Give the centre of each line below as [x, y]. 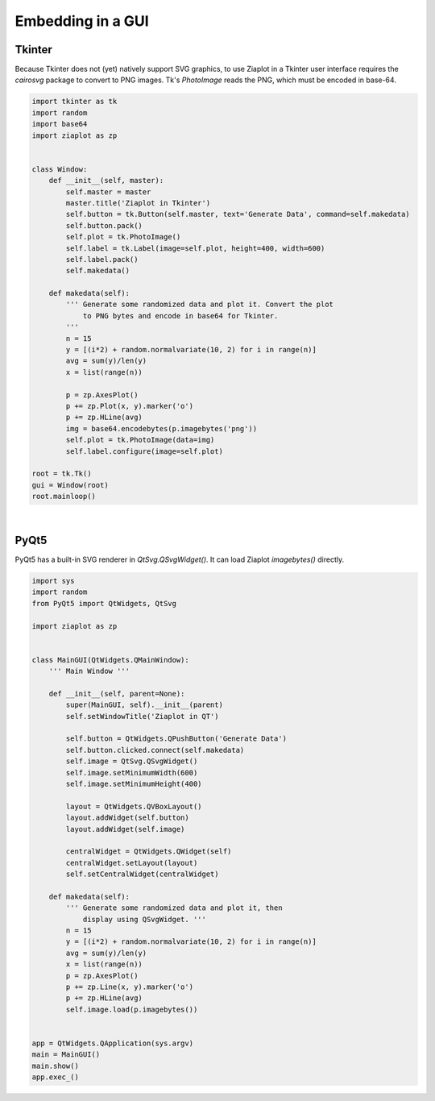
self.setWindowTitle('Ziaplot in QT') [142, 716]
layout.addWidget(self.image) [125, 829]
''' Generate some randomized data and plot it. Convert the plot [200, 305]
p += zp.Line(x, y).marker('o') [129, 987]
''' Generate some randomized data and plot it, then [174, 908]
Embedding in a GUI [82, 21]
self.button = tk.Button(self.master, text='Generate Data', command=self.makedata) [238, 214]
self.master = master [108, 192]
